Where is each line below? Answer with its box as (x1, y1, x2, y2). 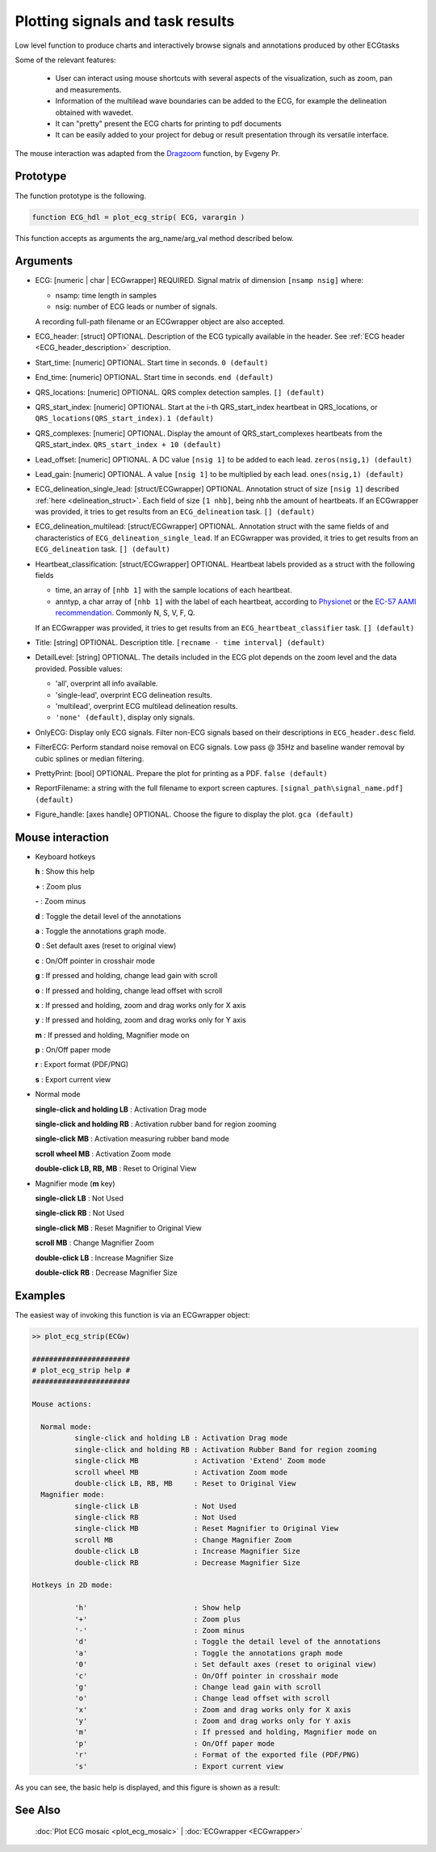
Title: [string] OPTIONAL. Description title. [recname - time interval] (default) (35, 638, 326, 647)
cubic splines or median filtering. (35, 753, 145, 763)
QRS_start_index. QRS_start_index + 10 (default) (35, 440, 222, 449)
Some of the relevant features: (15, 55, 116, 65)
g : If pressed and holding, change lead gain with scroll (35, 971, 218, 981)
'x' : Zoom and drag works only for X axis (73, 1705, 351, 1714)
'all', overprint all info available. (55, 679, 158, 689)
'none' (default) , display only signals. (55, 712, 195, 723)
